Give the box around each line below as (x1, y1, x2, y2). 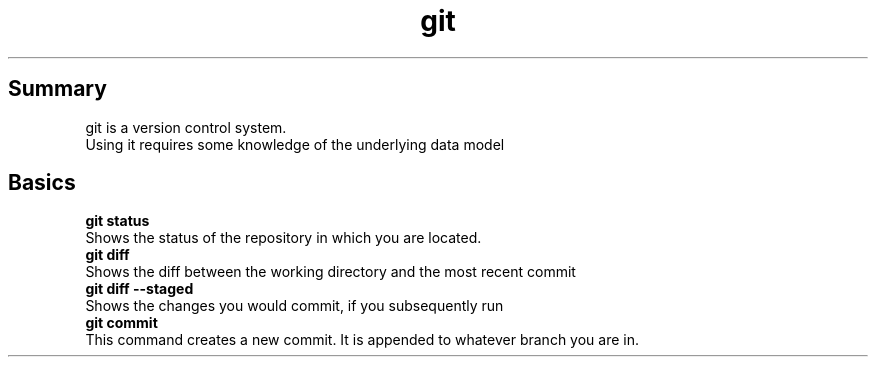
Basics (8, 170, 76, 196)
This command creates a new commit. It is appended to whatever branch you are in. (85, 331, 639, 349)
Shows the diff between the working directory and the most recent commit (85, 263, 576, 281)
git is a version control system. (85, 118, 287, 136)
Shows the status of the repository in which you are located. (85, 229, 482, 247)
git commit (85, 314, 158, 332)
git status (85, 212, 150, 230)
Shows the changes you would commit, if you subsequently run (85, 297, 504, 315)
